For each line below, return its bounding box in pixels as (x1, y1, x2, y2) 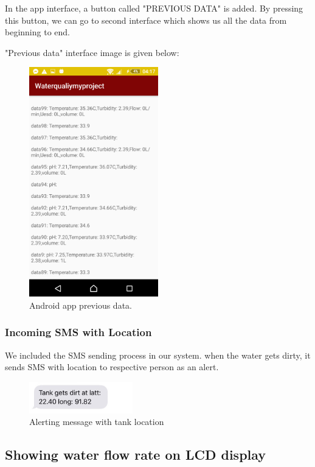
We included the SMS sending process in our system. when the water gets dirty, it (5, 348, 311, 361)
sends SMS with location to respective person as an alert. (5, 360, 219, 373)
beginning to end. (5, 26, 70, 38)
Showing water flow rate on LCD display (5, 445, 266, 464)
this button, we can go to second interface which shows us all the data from (5, 13, 287, 26)
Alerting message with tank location (29, 415, 164, 428)
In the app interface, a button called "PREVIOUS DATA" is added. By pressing (5, 2, 303, 14)
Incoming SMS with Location (5, 325, 152, 340)
